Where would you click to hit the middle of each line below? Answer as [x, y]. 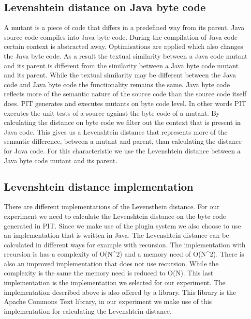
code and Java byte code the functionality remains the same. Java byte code [117, 84]
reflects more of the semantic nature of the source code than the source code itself [125, 94]
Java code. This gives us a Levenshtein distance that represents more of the [116, 131]
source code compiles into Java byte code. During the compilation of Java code [121, 37]
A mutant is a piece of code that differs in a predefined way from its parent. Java [124, 27]
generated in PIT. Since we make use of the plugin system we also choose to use [123, 225]
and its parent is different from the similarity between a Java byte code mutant [121, 65]
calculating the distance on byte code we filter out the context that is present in [122, 122]
